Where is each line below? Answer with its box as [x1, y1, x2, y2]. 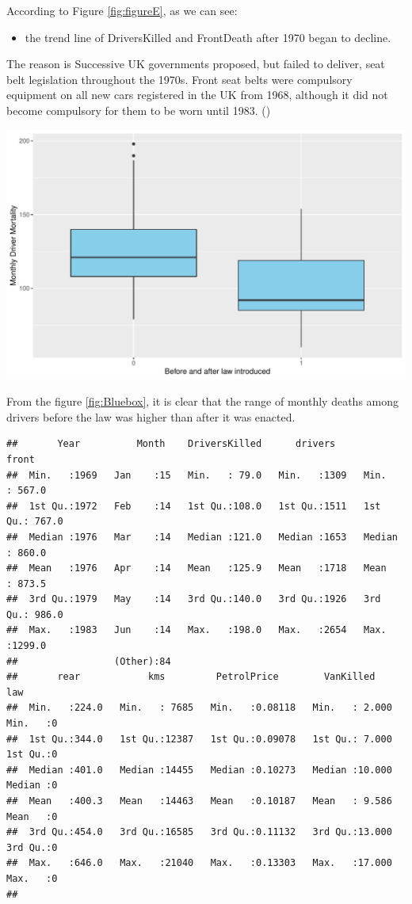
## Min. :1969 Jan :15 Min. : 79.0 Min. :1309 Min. [6, 469, 387, 481]
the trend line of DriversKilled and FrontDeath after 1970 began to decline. [25, 29, 391, 45]
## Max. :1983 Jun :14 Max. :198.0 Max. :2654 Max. [6, 624, 387, 636]
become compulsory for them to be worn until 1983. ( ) [6, 101, 271, 118]
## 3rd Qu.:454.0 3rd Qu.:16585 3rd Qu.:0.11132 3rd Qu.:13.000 [6, 826, 392, 838]
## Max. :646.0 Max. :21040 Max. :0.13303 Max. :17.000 [6, 857, 392, 869]
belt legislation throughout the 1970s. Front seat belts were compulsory [6, 71, 353, 87]
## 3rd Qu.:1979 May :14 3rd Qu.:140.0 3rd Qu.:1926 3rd [6, 593, 381, 605]
